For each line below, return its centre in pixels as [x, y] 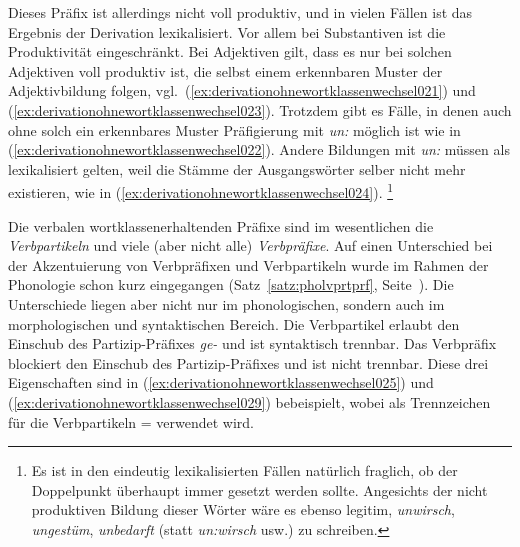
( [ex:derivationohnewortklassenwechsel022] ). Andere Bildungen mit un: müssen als [259, 149]
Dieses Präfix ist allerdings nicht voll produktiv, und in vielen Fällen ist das [240, 12]
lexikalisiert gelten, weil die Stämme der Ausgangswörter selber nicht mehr [237, 168]
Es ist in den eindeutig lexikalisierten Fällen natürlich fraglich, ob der [244, 470]
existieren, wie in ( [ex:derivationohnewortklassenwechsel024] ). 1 [201, 190]
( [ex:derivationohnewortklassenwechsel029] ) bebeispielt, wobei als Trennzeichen [249, 401]
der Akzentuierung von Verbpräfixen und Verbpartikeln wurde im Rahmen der [248, 264]
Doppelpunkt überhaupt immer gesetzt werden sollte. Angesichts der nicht [259, 489]
